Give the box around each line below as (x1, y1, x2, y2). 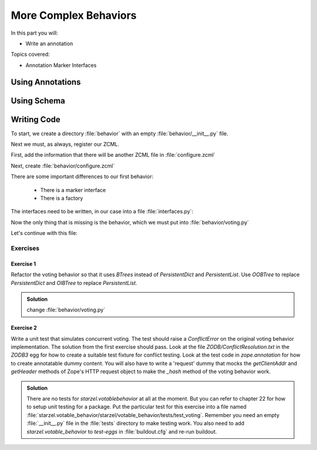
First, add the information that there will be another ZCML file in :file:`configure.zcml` (11, 152, 215, 159)
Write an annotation (25, 40, 73, 47)
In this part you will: (11, 29, 58, 36)
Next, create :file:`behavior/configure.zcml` (11, 162, 115, 169)
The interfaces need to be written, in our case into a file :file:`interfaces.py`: (11, 208, 194, 215)
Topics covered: (11, 51, 50, 58)
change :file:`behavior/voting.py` (26, 306, 106, 314)
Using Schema (11, 96, 66, 106)
